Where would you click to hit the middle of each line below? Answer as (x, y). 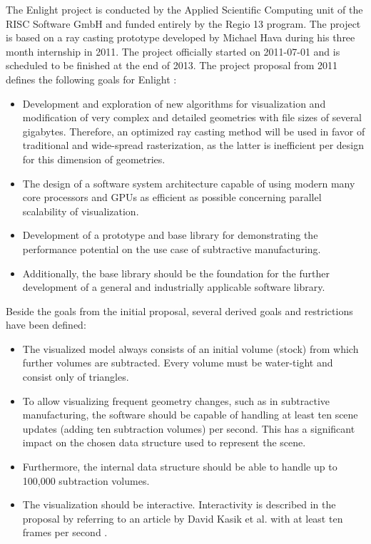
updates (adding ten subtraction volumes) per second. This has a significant (189, 428)
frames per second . (65, 532)
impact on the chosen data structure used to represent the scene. (164, 442)
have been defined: (46, 325)
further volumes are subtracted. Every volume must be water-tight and (178, 363)
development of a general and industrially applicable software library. (174, 287)
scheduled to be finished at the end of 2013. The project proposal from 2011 (172, 65)
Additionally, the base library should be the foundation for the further (176, 273)
